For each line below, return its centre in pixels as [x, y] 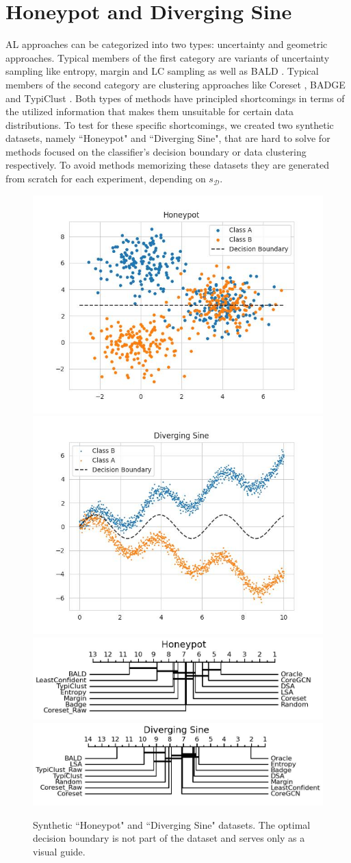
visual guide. [59, 851]
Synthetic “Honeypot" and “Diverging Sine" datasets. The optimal [172, 824]
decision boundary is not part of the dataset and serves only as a [169, 838]
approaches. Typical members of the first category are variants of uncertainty [168, 57]
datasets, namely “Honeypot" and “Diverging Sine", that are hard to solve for [168, 138]
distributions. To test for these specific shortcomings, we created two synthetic [170, 124]
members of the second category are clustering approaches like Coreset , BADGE [175, 84]
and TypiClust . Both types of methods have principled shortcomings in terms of [175, 98]
